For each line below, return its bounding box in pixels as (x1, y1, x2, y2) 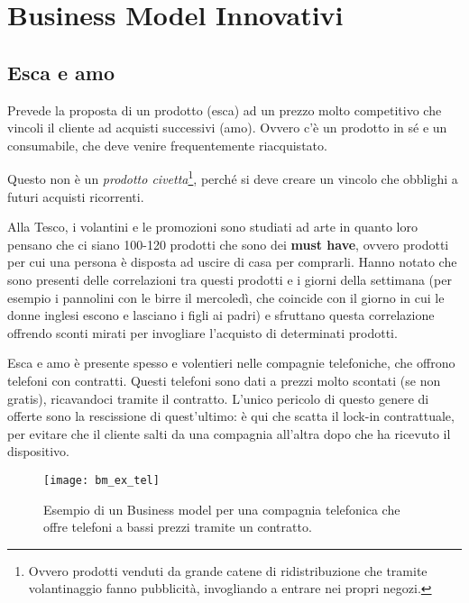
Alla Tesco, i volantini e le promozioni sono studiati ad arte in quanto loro (7, 217, 418, 236)
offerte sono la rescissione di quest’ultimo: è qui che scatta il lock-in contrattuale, (7, 407, 455, 425)
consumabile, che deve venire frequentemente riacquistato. (7, 135, 327, 154)
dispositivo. (7, 442, 70, 461)
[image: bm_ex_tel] (43, 473, 160, 487)
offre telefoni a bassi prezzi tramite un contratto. (43, 517, 312, 536)
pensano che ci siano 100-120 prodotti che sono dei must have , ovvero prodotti (7, 234, 449, 253)
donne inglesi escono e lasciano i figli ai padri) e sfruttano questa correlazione (7, 306, 435, 324)
